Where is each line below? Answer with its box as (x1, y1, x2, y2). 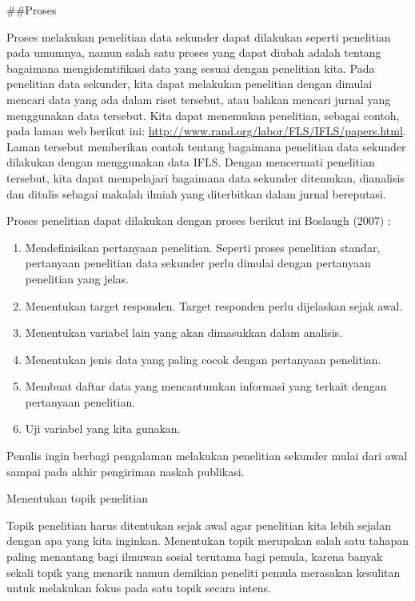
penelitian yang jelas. (25, 270, 130, 286)
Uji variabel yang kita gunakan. (25, 420, 181, 437)
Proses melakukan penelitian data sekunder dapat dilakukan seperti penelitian (6, 28, 391, 45)
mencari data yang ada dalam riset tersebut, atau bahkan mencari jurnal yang (6, 90, 391, 107)
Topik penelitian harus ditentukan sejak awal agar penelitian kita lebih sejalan (6, 516, 392, 533)
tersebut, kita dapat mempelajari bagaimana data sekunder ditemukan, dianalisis (6, 169, 405, 186)
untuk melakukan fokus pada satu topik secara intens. (6, 579, 271, 596)
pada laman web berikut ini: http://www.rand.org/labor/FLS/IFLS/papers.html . (6, 122, 406, 139)
